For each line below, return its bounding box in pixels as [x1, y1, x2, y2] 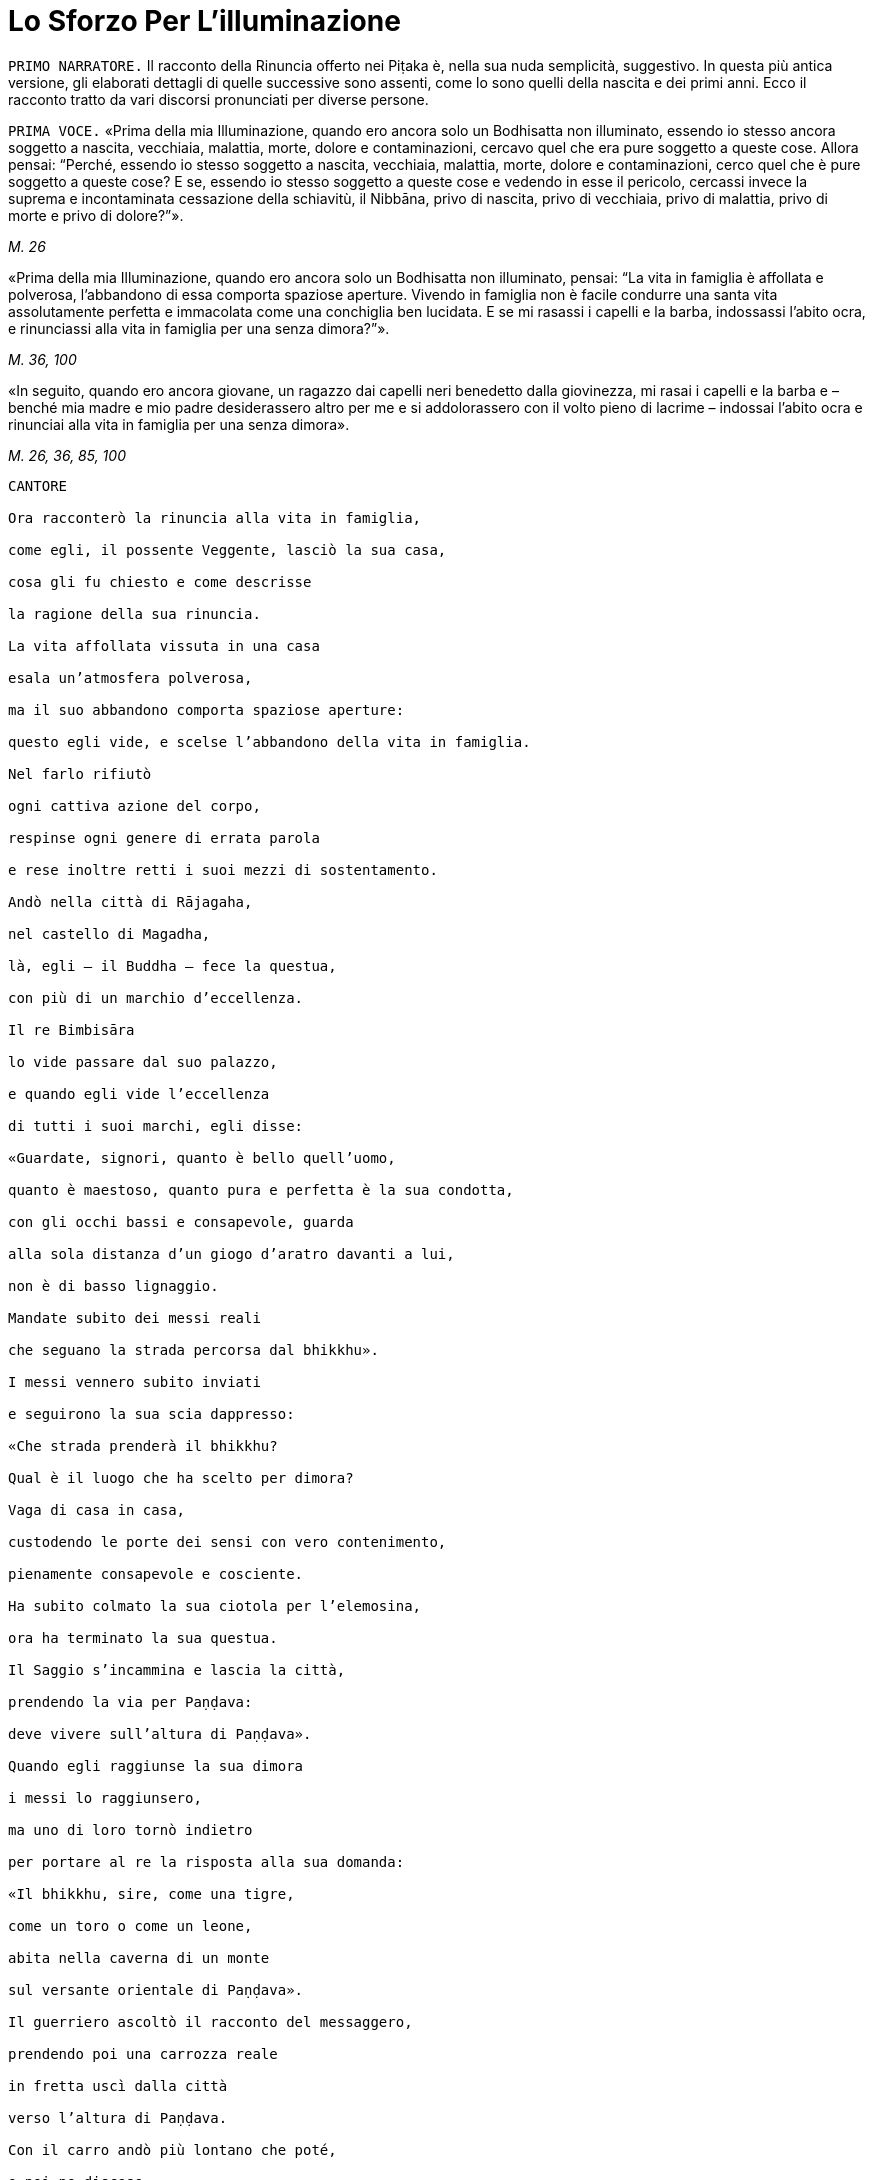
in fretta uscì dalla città [8, 2077, 228, 2094]
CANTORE [8, 477, 68, 494]
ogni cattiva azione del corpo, [8, 797, 261, 814]
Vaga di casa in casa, [8, 1501, 186, 1518]
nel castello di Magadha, [8, 925, 211, 942]
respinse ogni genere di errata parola [8, 829, 320, 846]
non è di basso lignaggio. [8, 1277, 219, 1294]
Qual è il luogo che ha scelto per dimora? [8, 1469, 354, 1486]
